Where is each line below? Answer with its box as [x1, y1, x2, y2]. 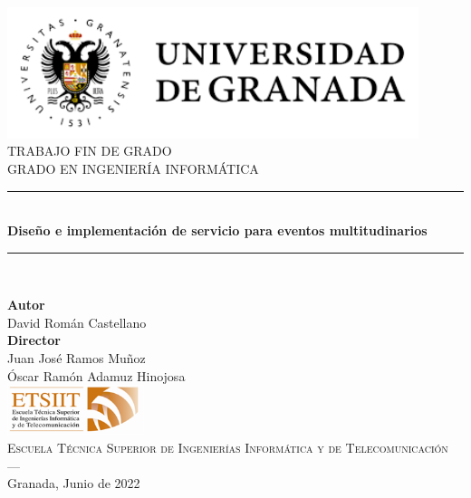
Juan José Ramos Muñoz [7, 349, 146, 368]
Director [7, 330, 61, 350]
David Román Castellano [7, 312, 147, 331]
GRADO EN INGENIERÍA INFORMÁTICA [7, 158, 259, 177]
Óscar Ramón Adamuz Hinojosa [7, 366, 186, 385]
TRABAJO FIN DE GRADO [7, 141, 172, 160]
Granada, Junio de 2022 [7, 474, 140, 493]
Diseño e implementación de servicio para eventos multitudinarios [7, 221, 428, 240]
